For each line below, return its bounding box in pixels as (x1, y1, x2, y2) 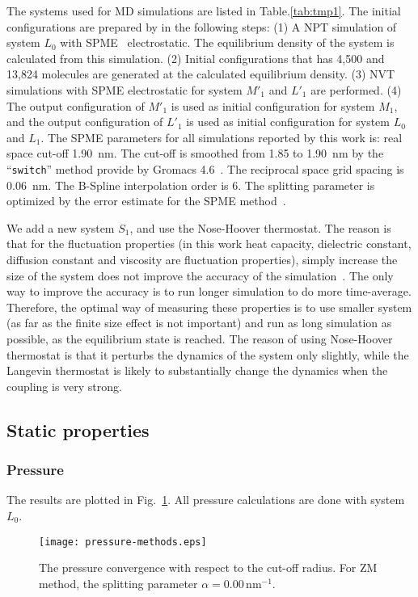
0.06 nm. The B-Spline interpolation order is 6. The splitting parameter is (6, 176, 375, 193)
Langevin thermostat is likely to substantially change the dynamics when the (6, 362, 388, 379)
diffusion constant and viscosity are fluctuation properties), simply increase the (6, 250, 398, 267)
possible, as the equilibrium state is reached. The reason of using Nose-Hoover (6, 330, 393, 347)
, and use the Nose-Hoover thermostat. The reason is (129, 219, 391, 236)
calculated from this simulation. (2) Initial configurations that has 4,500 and (6, 49, 385, 66)
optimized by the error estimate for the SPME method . (6, 192, 286, 209)
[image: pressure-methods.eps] (39, 536, 207, 548)
